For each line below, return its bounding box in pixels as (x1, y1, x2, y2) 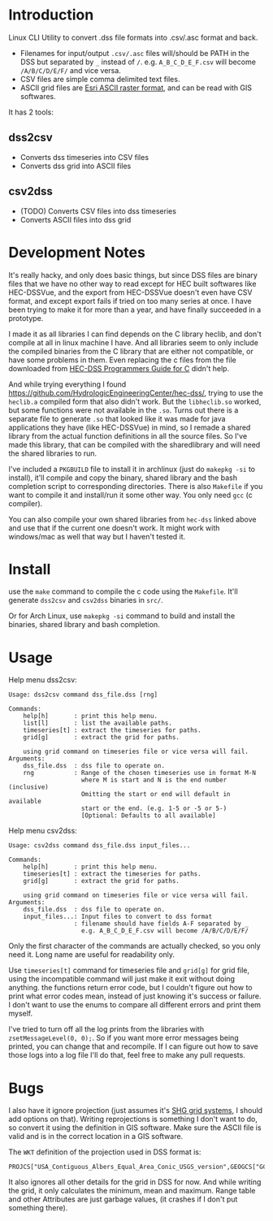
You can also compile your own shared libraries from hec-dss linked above (8, 514, 257, 524)
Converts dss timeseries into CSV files (19, 152, 149, 162)
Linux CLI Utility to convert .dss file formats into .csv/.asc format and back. (8, 32, 258, 42)
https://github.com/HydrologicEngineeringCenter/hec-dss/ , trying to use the (8, 388, 264, 397)
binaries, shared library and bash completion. (8, 620, 160, 630)
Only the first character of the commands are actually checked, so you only (8, 941, 262, 951)
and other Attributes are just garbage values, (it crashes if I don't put (8, 1194, 238, 1204)
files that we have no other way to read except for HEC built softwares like (8, 279, 257, 288)
